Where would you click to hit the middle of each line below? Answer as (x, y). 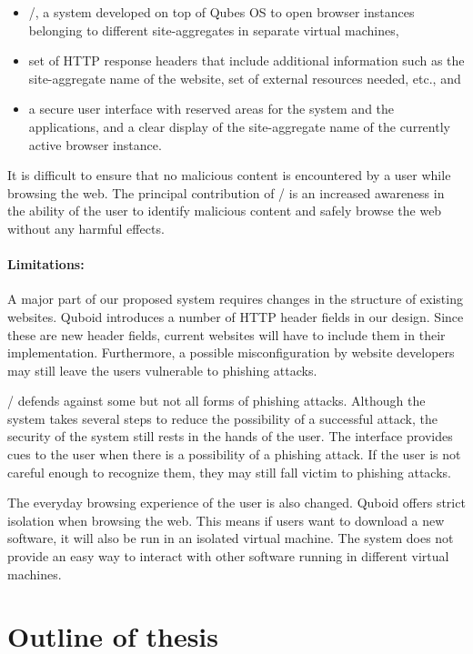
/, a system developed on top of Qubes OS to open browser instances (221, 12)
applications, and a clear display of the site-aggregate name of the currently (239, 126)
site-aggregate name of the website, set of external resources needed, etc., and (245, 78)
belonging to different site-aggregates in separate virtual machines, (214, 30)
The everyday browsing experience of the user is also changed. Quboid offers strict (236, 503)
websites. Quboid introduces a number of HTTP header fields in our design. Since (236, 316)
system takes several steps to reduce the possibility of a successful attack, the (222, 418)
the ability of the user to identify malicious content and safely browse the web (225, 211)
